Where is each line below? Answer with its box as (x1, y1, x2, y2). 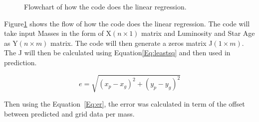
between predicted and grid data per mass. (4, 108, 135, 119)
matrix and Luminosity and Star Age (141, 28, 255, 38)
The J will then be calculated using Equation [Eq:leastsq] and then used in (4, 47, 231, 58)
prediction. (4, 57, 37, 67)
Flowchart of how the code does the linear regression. (24, 1, 187, 11)
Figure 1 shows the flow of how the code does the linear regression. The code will (4, 18, 250, 28)
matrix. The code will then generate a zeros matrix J (50, 37, 213, 48)
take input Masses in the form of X (4, 28, 111, 38)
